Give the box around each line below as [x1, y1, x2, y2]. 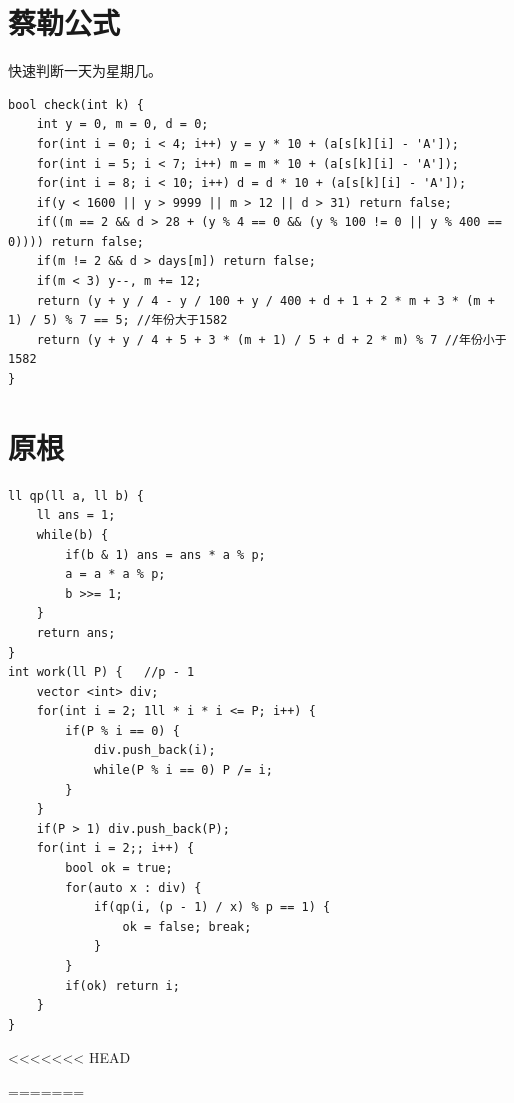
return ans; [36, 625, 116, 640]
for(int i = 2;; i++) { [36, 841, 195, 856]
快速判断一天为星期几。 [8, 60, 162, 81]
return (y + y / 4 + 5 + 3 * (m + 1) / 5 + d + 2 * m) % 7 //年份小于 [36, 332, 507, 347]
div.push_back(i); [93, 743, 216, 758]
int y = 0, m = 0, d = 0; [36, 117, 209, 132]
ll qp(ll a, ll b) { [8, 488, 145, 503]
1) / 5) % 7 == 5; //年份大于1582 [8, 313, 228, 328]
